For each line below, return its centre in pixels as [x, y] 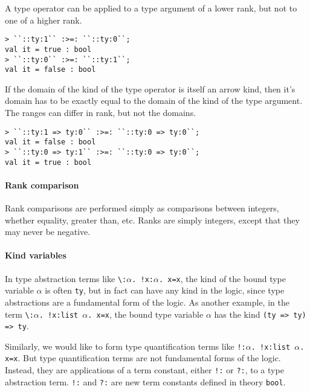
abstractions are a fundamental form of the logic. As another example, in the [147, 302]
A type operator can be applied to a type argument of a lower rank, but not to [151, 8]
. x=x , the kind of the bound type [222, 278]
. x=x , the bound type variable [146, 314]
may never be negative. [48, 232]
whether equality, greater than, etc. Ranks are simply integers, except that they [152, 220]
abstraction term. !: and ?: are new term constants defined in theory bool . [145, 381]
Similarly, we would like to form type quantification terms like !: [125, 346]
